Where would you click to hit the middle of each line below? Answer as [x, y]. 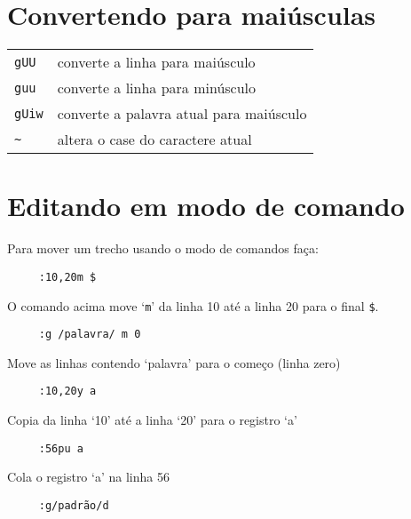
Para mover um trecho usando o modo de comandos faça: [163, 248]
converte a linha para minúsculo [157, 88]
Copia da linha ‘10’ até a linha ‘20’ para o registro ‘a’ [152, 420]
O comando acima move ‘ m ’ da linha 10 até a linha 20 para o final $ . [193, 305]
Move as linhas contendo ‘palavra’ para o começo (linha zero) [174, 362]
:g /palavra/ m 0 [90, 335]
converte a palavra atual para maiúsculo [182, 114]
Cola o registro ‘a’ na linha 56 [88, 477]
